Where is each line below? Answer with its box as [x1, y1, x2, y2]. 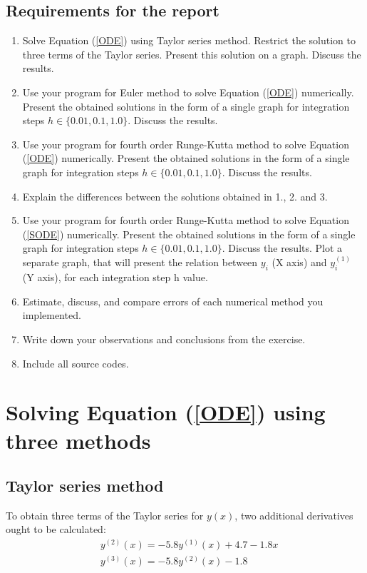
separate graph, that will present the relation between [22, 255, 258, 270]
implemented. [22, 308, 81, 323]
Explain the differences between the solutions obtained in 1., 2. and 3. [22, 188, 328, 203]
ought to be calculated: [6, 522, 106, 537]
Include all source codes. [22, 355, 129, 370]
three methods [6, 425, 151, 455]
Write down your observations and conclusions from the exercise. [22, 331, 306, 346]
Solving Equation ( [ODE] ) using [6, 397, 326, 427]
